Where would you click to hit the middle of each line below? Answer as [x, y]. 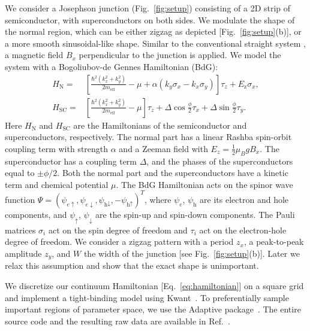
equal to [20, 173]
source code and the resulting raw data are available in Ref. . [118, 321]
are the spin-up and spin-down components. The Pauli [195, 214]
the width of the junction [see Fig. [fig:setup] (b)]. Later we [192, 253]
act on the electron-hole [243, 230]
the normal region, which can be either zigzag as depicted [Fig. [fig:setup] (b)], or [153, 31]
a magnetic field [34, 55]
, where [158, 199]
